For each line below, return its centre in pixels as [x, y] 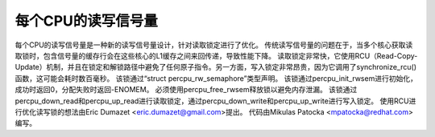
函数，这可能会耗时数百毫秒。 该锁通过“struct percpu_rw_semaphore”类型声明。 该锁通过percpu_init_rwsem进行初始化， [216, 78]
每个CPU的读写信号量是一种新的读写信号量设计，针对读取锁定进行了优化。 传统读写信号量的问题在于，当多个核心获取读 [214, 45]
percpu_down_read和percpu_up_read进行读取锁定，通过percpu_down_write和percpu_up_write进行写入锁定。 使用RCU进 [215, 101]
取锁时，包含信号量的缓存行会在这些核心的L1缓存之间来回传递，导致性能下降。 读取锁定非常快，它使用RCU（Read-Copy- [216, 55]
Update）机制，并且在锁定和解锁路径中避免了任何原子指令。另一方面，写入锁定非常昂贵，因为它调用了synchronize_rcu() [215, 67]
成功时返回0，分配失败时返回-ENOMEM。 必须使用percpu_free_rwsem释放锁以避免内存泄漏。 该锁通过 [186, 90]
